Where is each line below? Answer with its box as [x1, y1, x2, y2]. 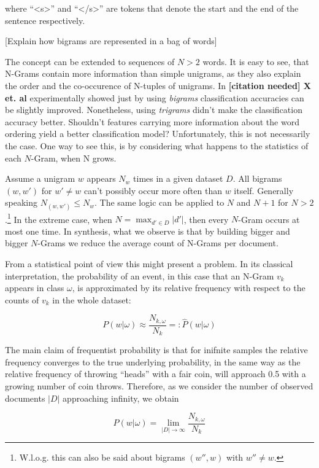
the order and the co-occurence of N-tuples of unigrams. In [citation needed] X [5, 79, 311, 92]
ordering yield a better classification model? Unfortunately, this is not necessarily [5, 127, 310, 140]
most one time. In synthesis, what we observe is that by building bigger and [5, 224, 290, 237]
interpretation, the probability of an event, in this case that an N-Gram [5, 269, 274, 282]
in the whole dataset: [52, 293, 131, 306]
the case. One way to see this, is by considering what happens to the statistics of [5, 139, 309, 152]
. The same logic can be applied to [94, 196, 225, 209]
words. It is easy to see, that [202, 55, 309, 68]
